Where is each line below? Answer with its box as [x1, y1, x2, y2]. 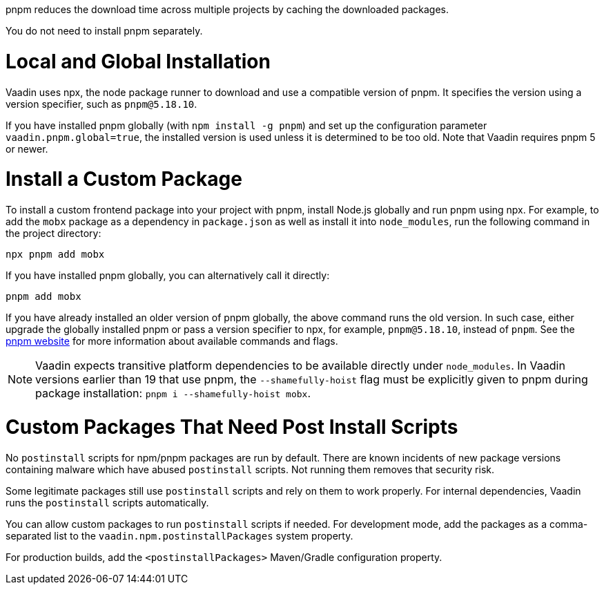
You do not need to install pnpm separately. [6, 25, 203, 37]
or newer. [6, 142, 48, 155]
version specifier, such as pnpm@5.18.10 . [6, 97, 197, 110]
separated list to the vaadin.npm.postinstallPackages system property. [6, 529, 353, 542]
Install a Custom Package [6, 167, 242, 191]
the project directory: [6, 227, 101, 239]
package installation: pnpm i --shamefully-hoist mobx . [35, 386, 311, 400]
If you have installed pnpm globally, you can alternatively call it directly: [6, 269, 330, 281]
